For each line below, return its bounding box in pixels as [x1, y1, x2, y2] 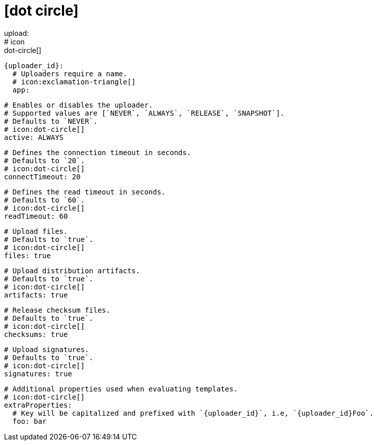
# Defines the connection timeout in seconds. [4, 148, 191, 157]
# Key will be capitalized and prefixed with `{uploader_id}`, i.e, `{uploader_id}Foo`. [12, 409, 374, 417]
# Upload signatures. [4, 345, 89, 354]
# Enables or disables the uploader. [4, 101, 153, 109]
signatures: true [4, 369, 72, 378]
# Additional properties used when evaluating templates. [4, 384, 238, 393]
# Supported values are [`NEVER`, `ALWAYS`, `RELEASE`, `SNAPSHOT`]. [4, 109, 285, 117]
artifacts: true [4, 290, 68, 299]
